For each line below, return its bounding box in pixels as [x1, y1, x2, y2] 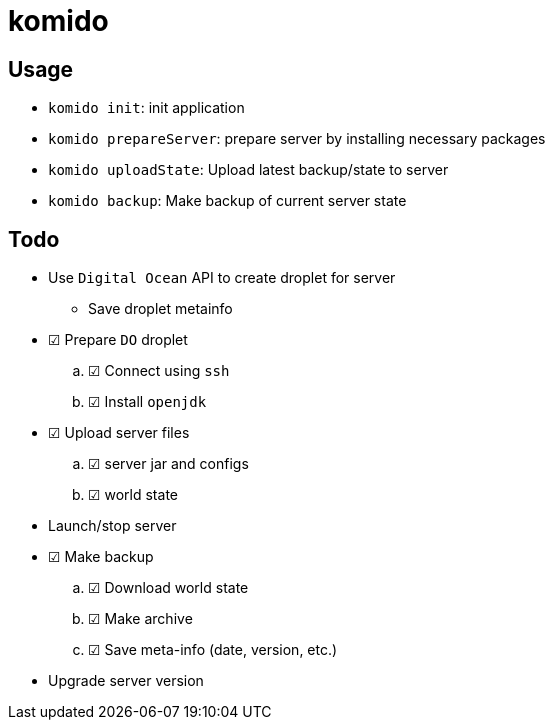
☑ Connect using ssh [88, 362, 230, 380]
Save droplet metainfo [88, 300, 233, 318]
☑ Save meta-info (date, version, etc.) [88, 641, 338, 659]
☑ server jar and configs [88, 455, 249, 473]
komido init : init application [48, 99, 245, 117]
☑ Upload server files [48, 424, 190, 442]
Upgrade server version [48, 672, 204, 690]
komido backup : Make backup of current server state [48, 192, 407, 210]
